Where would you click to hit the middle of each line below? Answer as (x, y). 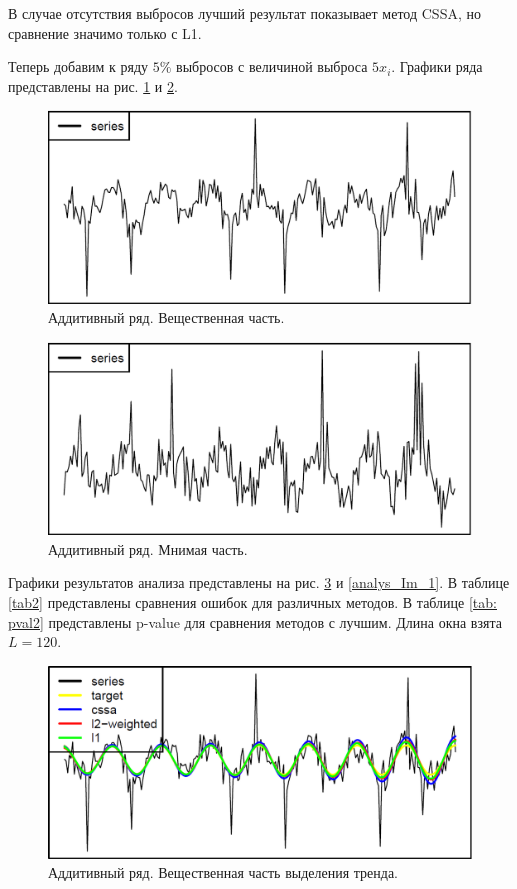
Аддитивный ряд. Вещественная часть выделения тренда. (223, 872)
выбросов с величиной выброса (272, 66)
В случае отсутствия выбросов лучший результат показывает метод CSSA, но (244, 13)
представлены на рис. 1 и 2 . (93, 85)
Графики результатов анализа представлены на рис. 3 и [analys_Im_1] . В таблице (259, 582)
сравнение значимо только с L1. (105, 32)
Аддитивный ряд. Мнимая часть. (148, 548)
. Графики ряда (437, 66)
